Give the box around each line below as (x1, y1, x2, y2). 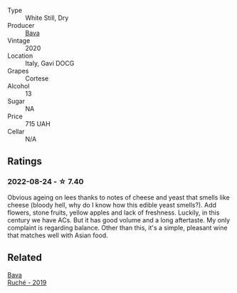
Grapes (7, 67, 29, 75)
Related (7, 252, 43, 264)
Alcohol (7, 82, 30, 90)
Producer (7, 21, 35, 29)
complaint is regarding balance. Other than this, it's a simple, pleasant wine (7, 223, 228, 232)
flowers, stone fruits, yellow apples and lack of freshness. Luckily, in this (7, 208, 220, 217)
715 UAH (25, 120, 51, 128)
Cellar (7, 128, 25, 135)
